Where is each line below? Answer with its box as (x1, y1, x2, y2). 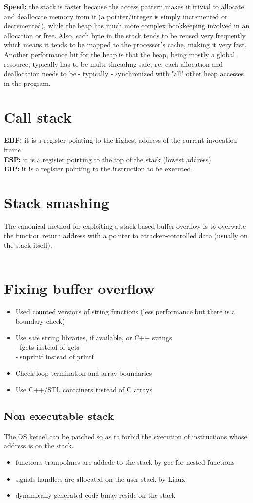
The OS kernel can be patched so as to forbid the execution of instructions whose (4, 431, 247, 441)
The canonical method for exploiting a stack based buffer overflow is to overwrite (4, 220, 246, 231)
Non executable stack (4, 408, 114, 423)
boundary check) (15, 316, 65, 326)
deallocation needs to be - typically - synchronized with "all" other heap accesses (4, 68, 244, 79)
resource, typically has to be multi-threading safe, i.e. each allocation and (4, 59, 223, 69)
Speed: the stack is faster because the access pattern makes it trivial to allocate (4, 1, 244, 11)
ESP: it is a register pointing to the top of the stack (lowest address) (4, 154, 211, 164)
